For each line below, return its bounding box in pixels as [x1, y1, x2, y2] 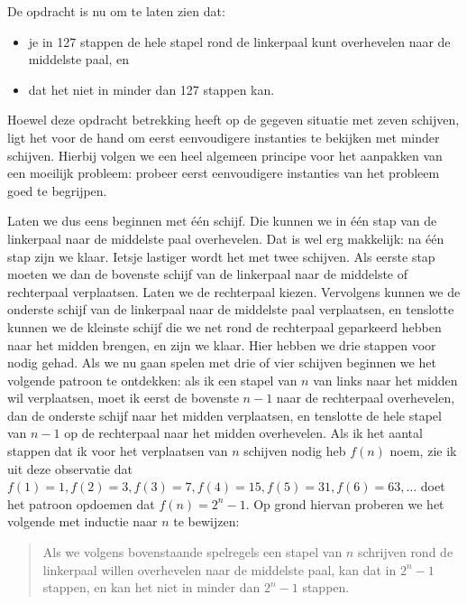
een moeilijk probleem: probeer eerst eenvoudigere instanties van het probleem [7, 163, 440, 182]
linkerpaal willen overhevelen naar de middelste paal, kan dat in [42, 560, 397, 579]
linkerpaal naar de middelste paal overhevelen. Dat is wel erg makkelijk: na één [7, 228, 444, 247]
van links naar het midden [313, 370, 458, 389]
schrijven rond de [357, 543, 453, 562]
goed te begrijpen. [7, 181, 107, 200]
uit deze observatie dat [7, 459, 133, 478]
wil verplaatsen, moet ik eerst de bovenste [7, 388, 239, 407]
